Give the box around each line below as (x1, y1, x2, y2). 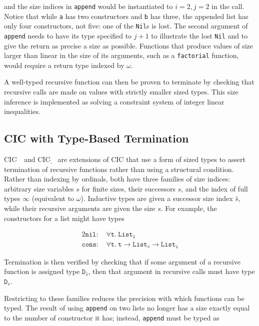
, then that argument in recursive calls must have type (88, 266, 255, 276)
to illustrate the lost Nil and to (151, 30, 248, 40)
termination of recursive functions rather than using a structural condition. (4, 163, 234, 174)
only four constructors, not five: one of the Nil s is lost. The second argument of (4, 20, 248, 31)
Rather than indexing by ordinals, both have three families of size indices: (4, 173, 230, 184)
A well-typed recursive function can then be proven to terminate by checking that (4, 76, 254, 87)
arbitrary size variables (4, 183, 74, 193)
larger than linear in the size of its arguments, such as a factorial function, (4, 50, 239, 60)
